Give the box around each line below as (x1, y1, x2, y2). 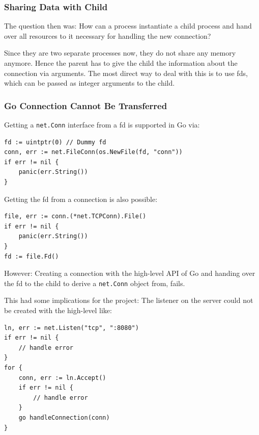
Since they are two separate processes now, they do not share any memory (4, 47, 236, 58)
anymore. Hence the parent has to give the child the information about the (4, 58, 238, 68)
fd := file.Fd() (4, 252, 59, 260)
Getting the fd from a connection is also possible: (4, 193, 158, 204)
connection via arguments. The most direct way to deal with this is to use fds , (4, 67, 248, 78)
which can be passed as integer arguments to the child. (4, 78, 175, 88)
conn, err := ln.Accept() (18, 374, 106, 381)
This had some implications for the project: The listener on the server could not (4, 295, 253, 305)
